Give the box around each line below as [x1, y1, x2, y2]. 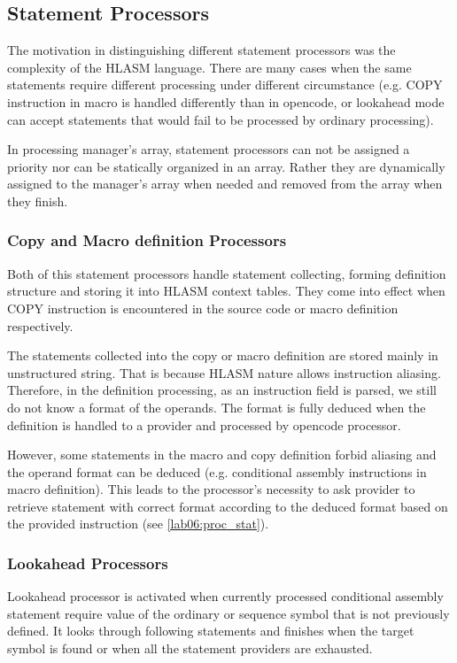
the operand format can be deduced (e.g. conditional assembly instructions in [7, 462, 427, 481]
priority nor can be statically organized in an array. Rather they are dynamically [7, 157, 445, 175]
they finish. [7, 191, 68, 210]
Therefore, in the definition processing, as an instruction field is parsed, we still [7, 381, 437, 399]
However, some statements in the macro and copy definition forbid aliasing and [7, 445, 437, 464]
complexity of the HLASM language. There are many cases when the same [7, 58, 412, 76]
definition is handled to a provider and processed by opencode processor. [7, 415, 401, 434]
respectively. [7, 316, 74, 335]
